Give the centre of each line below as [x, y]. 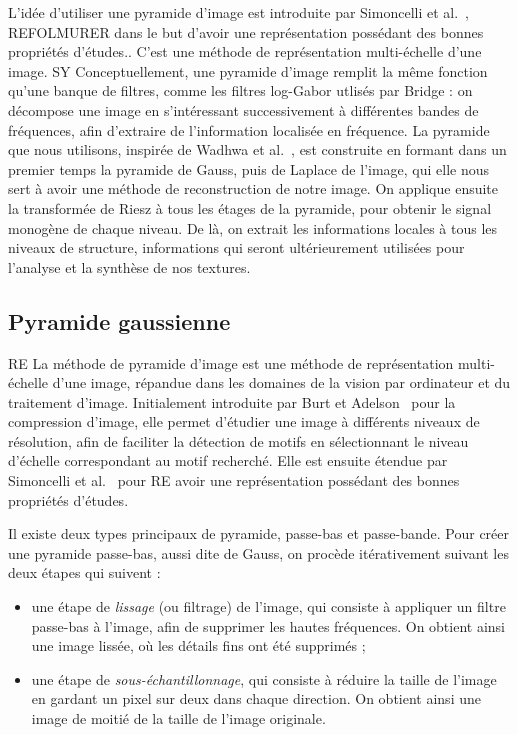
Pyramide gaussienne [119, 320]
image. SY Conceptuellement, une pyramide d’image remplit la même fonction [248, 70]
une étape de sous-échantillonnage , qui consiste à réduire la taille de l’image [264, 678]
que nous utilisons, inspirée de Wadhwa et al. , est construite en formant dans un [257, 149]
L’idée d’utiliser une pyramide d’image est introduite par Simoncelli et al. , [238, 12]
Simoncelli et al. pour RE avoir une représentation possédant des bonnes [234, 480]
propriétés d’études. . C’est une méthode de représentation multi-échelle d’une [245, 51]
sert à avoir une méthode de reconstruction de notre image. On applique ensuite [253, 188]
